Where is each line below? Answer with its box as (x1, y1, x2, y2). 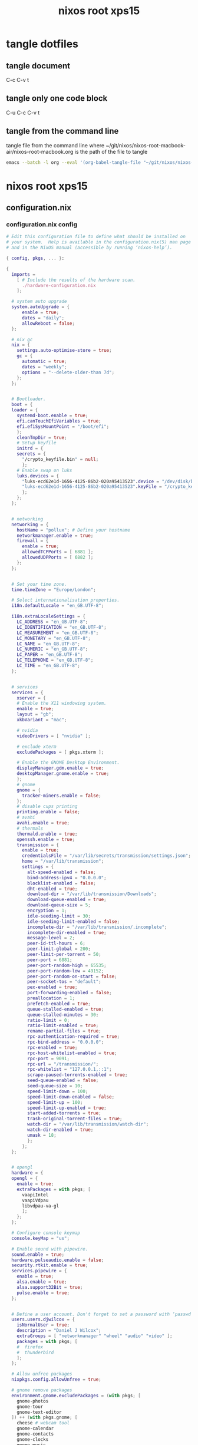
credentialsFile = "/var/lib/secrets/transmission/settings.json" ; (21, 853, 192, 859)
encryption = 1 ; (27, 908, 67, 913)
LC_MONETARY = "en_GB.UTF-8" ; (16, 635, 91, 641)
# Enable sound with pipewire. (11, 1246, 88, 1252)
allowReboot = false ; (21, 320, 75, 326)
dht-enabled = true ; (27, 886, 78, 892)
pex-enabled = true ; (27, 984, 78, 991)
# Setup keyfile (16, 440, 57, 446)
